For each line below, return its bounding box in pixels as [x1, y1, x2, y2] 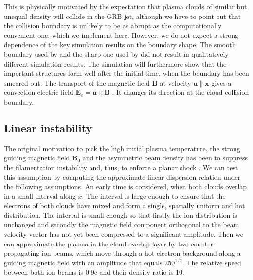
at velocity [160, 77, 191, 87]
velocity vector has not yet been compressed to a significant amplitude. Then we [4, 229, 243, 239]
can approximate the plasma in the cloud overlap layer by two [4, 238, 189, 248]
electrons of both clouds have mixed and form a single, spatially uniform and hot [4, 200, 245, 210]
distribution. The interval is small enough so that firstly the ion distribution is [4, 210, 237, 220]
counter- [191, 238, 216, 248]
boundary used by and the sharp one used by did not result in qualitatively [4, 49, 229, 59]
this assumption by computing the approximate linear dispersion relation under [4, 172, 241, 182]
